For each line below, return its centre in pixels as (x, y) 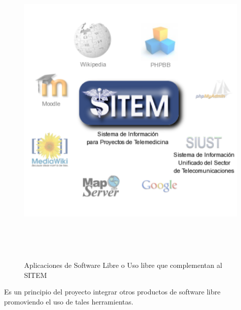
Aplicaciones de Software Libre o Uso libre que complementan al (123, 265)
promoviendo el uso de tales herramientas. (69, 301)
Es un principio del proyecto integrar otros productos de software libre (112, 292)
